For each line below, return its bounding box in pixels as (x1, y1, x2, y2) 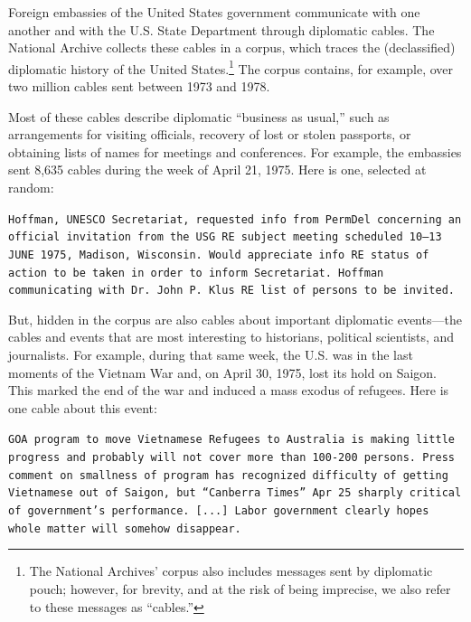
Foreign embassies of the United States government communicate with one (8, 3, 420, 21)
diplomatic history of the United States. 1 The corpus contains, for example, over (8, 56, 454, 78)
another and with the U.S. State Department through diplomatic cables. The (8, 20, 435, 39)
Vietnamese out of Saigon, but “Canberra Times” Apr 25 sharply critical (8, 486, 462, 500)
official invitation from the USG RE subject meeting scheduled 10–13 (8, 231, 442, 244)
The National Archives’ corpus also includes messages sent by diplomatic (29, 561, 433, 580)
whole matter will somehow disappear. (8, 522, 241, 535)
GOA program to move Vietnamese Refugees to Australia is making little (8, 433, 455, 447)
